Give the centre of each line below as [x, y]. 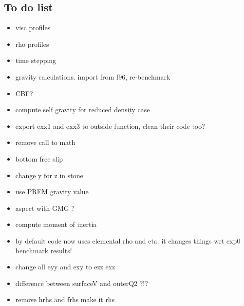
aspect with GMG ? [45, 208]
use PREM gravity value [52, 192]
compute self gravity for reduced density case [83, 110]
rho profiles [32, 44]
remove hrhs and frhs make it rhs [65, 299]
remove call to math [45, 142]
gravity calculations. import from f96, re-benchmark [93, 76]
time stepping [36, 60]
